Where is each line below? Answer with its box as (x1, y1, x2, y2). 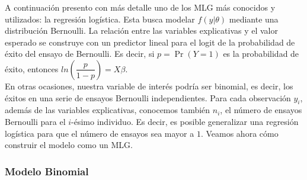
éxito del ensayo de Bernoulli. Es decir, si (5, 47, 155, 60)
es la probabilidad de (223, 47, 299, 60)
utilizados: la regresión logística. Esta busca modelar (5, 12, 195, 25)
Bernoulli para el (5, 115, 66, 127)
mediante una (229, 12, 279, 25)
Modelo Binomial (5, 163, 89, 178)
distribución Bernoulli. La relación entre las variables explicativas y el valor (5, 24, 278, 37)
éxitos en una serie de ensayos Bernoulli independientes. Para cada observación (5, 91, 291, 104)
